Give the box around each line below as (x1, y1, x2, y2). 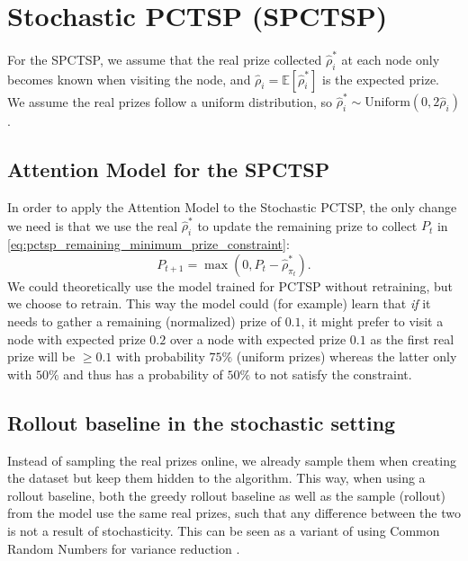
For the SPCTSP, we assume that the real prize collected (7, 49, 322, 68)
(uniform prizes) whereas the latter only (236, 347, 457, 366)
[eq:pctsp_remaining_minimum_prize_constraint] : (7, 235, 290, 254)
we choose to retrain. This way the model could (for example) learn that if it (7, 294, 431, 313)
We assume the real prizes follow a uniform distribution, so (7, 92, 333, 111)
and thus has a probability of (63, 364, 223, 383)
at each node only (341, 49, 440, 68)
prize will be (7, 347, 76, 366)
